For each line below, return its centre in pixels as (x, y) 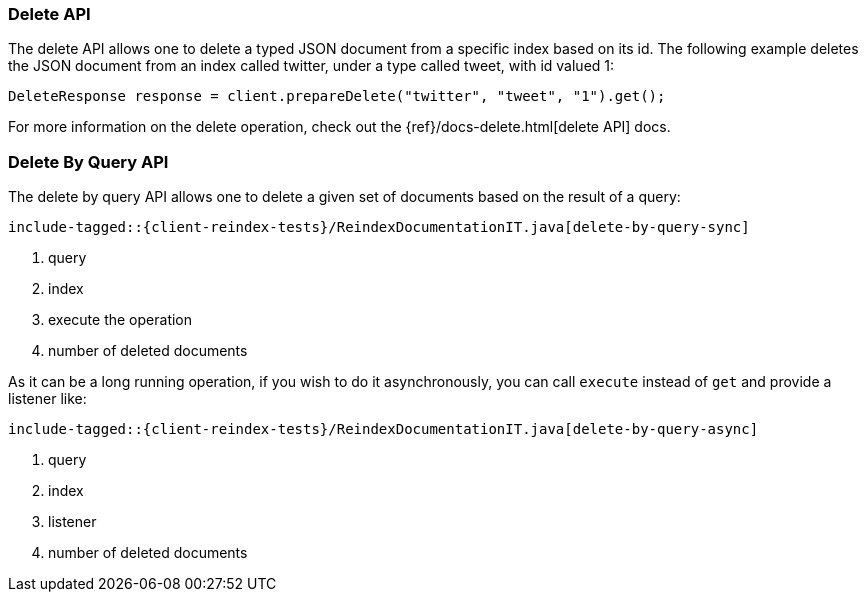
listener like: (47, 399)
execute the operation (120, 320)
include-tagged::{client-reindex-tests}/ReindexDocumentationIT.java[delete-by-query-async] (383, 429)
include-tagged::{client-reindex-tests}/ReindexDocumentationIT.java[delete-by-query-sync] (379, 227)
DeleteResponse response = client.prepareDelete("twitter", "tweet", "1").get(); (337, 96)
